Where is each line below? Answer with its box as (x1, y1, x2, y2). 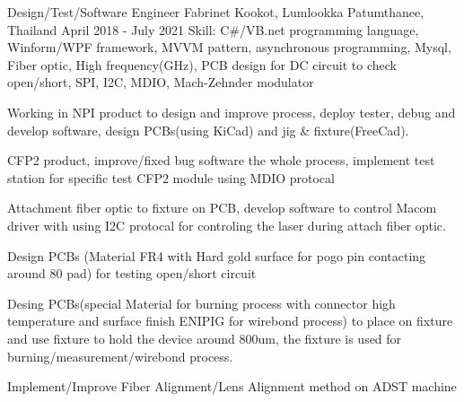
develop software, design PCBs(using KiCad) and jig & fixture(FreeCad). (7, 120, 409, 139)
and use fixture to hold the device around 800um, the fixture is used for (7, 328, 402, 347)
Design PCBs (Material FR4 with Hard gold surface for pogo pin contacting (7, 246, 426, 265)
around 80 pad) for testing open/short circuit (7, 264, 257, 283)
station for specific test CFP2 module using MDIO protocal (7, 168, 335, 187)
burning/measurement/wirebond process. (7, 346, 233, 365)
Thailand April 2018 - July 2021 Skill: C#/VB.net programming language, (7, 20, 419, 39)
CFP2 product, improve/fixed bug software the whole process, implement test (7, 151, 435, 170)
